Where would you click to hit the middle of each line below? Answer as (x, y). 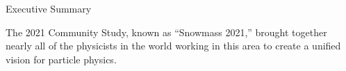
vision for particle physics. (61, 59)
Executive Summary (49, 8)
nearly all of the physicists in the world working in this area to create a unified (173, 46)
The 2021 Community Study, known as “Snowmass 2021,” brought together (166, 32)
